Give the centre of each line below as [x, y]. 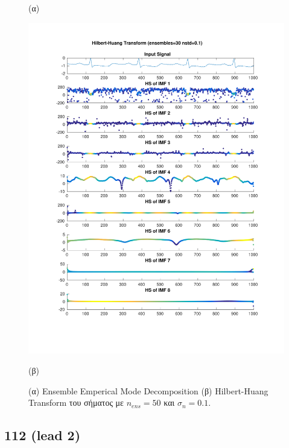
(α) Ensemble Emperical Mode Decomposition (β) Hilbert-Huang [148, 390]
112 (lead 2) [43, 435]
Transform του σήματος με [76, 402]
